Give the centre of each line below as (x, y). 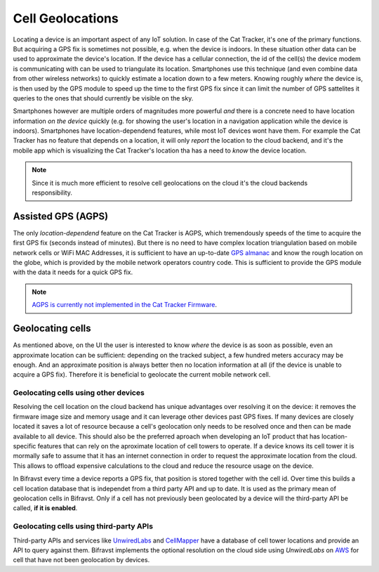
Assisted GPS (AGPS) (61, 216)
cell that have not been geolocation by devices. (81, 560)
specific (25, 446)
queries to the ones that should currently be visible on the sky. (103, 98)
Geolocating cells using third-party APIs (83, 526)
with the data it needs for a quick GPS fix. (73, 272)
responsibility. (52, 193)
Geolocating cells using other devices (79, 393)
